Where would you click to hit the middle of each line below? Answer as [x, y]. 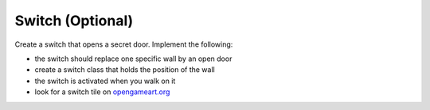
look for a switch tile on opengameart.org [102, 92]
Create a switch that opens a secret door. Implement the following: [124, 44]
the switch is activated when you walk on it [105, 81]
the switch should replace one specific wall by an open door [133, 59]
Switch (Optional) [74, 21]
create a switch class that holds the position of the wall [125, 70]
